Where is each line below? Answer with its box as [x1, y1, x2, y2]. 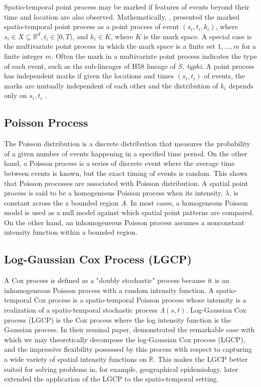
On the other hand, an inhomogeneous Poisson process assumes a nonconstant [4, 217, 244, 227]
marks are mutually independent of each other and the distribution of [4, 80, 218, 90]
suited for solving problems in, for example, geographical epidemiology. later [4, 363, 238, 374]
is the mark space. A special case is [144, 31, 252, 41]
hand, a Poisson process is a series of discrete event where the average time [4, 158, 235, 168]
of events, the [204, 70, 245, 81]
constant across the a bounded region [4, 197, 119, 208]
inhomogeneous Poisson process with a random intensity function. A [4, 284, 214, 295]
